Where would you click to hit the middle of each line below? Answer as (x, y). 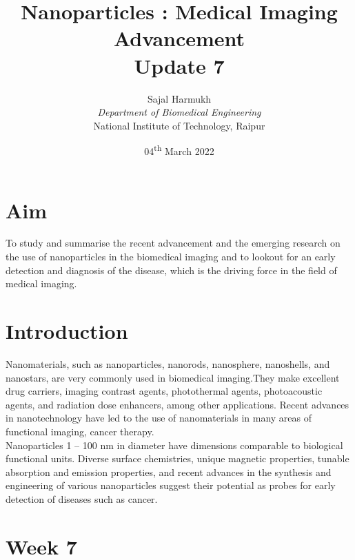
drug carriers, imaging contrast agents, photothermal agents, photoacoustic (164, 391)
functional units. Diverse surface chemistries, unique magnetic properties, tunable (177, 458)
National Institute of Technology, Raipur (179, 125)
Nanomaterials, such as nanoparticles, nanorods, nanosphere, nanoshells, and (168, 363)
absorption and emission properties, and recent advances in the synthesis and (169, 471)
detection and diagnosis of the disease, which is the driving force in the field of (171, 270)
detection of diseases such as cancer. (82, 498)
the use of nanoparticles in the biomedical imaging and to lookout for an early (171, 257)
